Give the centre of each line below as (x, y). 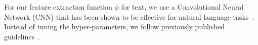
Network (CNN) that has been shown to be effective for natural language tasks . (129, 16)
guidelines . (22, 36)
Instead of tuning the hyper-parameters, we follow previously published (115, 27)
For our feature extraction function (58, 7)
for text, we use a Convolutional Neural (182, 7)
